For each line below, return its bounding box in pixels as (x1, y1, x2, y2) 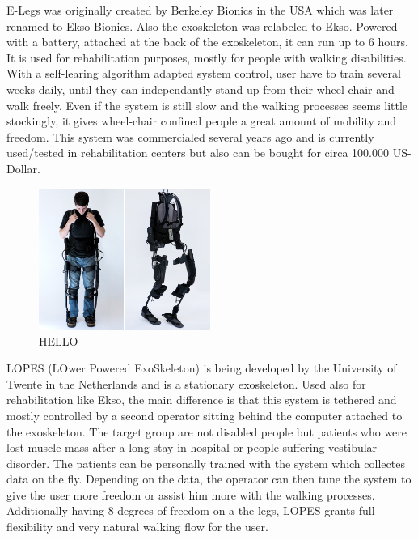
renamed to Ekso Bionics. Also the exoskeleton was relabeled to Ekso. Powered (6, 17, 398, 34)
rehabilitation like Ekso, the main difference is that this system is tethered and (6, 391, 397, 408)
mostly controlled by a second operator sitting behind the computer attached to (6, 406, 403, 423)
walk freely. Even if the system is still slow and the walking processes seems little (6, 96, 408, 113)
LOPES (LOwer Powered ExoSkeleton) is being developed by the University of (6, 359, 397, 376)
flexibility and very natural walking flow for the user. (6, 518, 268, 535)
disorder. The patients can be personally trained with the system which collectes (6, 454, 405, 471)
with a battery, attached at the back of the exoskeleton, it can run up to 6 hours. (6, 33, 408, 50)
